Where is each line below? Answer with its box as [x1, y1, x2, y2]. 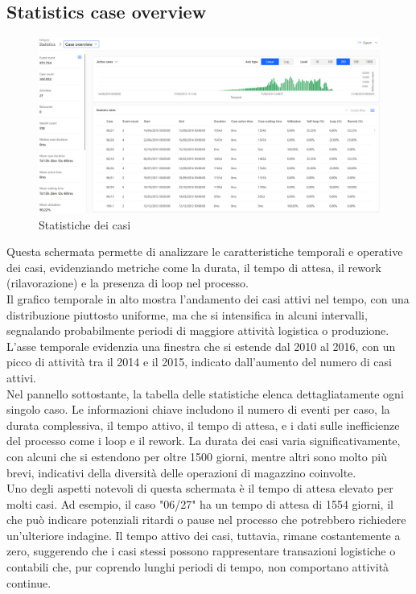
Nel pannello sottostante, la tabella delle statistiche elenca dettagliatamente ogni [6, 385, 404, 402]
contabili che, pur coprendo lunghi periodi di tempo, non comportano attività [6, 559, 389, 575]
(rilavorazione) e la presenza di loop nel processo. [6, 274, 249, 291]
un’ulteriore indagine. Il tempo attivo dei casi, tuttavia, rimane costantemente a [6, 526, 401, 543]
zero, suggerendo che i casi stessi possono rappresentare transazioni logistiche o [6, 542, 396, 559]
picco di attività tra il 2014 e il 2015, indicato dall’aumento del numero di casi [6, 353, 392, 370]
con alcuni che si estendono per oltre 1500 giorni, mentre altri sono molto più [6, 448, 387, 464]
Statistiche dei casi [39, 216, 131, 233]
